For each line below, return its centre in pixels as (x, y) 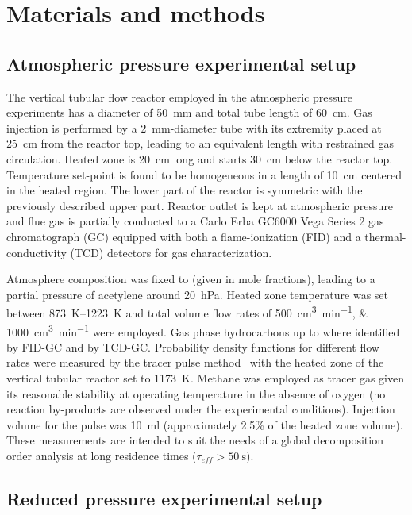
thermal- (385, 236)
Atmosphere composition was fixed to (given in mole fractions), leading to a (191, 279)
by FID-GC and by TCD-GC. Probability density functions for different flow (193, 346)
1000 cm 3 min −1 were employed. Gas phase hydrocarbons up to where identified (203, 330)
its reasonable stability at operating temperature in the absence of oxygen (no (196, 393)
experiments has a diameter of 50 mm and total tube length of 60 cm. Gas (189, 112)
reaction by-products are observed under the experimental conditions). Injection (201, 409)
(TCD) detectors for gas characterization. (171, 252)
